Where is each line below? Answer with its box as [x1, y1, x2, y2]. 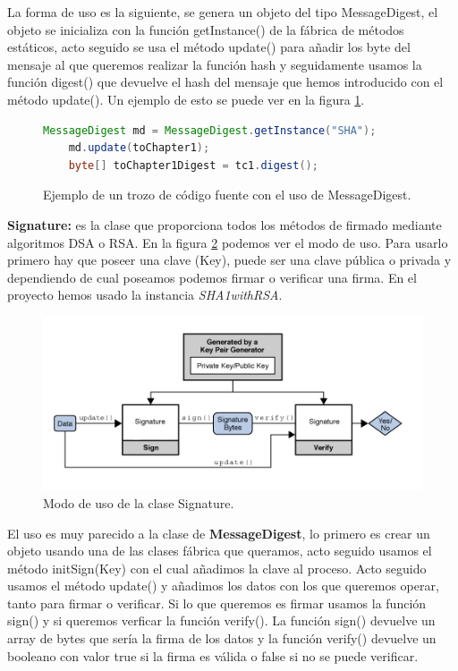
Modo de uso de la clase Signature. [43, 493, 234, 512]
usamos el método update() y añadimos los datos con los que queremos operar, [7, 576, 439, 595]
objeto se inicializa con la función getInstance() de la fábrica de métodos [7, 20, 404, 38]
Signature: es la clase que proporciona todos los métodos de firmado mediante [7, 215, 442, 234]
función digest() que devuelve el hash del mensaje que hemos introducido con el [7, 72, 444, 91]
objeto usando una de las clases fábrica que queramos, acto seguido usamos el [7, 541, 432, 560]
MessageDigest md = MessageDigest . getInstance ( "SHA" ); [43, 123, 377, 137]
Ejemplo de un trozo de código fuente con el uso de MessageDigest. [43, 185, 411, 204]
